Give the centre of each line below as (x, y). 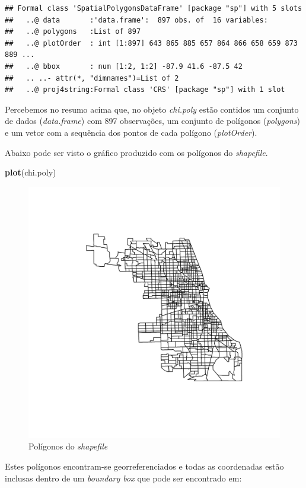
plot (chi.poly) (31, 172)
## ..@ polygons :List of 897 (73, 32)
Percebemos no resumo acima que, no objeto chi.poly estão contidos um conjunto (152, 109)
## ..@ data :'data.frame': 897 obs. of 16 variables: (136, 20)
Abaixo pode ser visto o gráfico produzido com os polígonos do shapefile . (136, 152)
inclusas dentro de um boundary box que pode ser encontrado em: (123, 478)
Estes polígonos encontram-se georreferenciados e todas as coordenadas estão (144, 466)
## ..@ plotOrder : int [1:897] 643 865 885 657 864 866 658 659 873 (151, 43)
